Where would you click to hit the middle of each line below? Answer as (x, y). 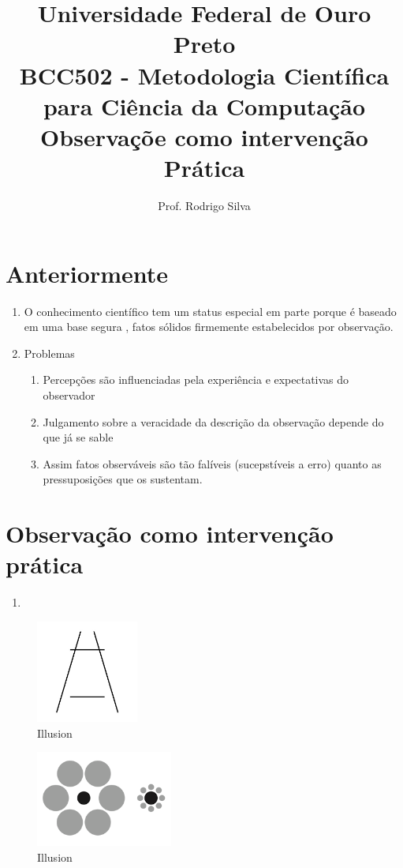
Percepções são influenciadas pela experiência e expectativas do (196, 380)
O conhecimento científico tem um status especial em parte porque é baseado (210, 311)
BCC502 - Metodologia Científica (204, 75)
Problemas (49, 353)
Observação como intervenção (170, 534)
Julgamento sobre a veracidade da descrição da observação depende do (213, 421)
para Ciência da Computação (204, 105)
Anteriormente (87, 273)
